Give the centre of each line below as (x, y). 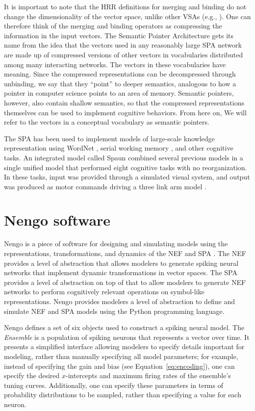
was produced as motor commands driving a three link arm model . (105, 186)
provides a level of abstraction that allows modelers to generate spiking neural (121, 263)
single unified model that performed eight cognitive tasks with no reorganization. (126, 167)
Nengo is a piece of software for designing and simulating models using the (116, 244)
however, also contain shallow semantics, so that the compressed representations (124, 102)
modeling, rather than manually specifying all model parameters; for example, (121, 356)
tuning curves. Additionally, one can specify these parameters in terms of (114, 385)
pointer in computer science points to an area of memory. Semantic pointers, (119, 93)
